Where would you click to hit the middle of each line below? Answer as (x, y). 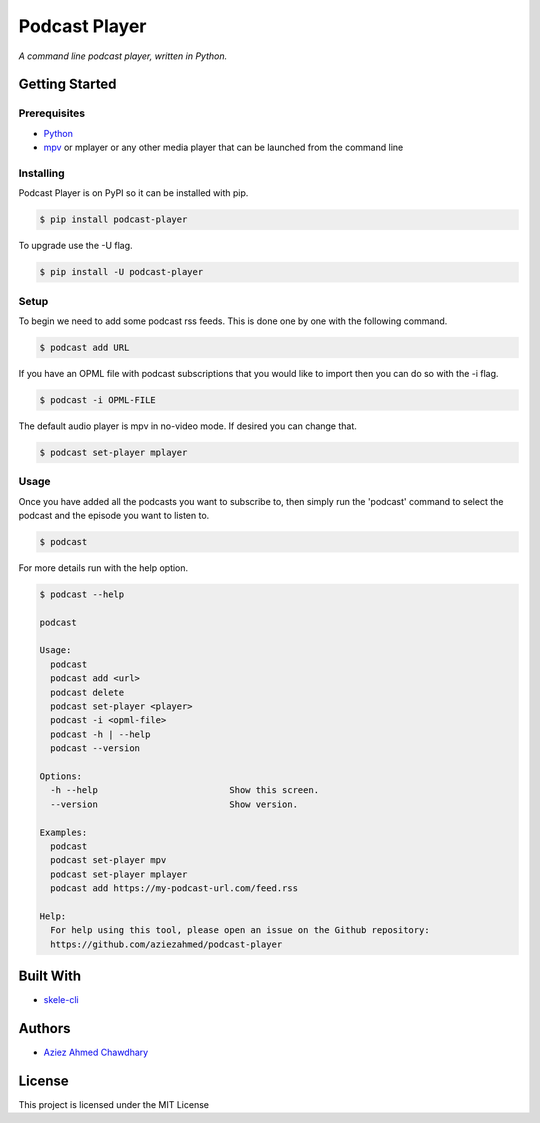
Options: (61, 776)
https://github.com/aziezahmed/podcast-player (166, 944)
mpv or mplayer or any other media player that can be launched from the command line (223, 147)
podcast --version (95, 748)
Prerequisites (51, 113)
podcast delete (87, 692)
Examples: (63, 832)
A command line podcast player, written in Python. (123, 56)
